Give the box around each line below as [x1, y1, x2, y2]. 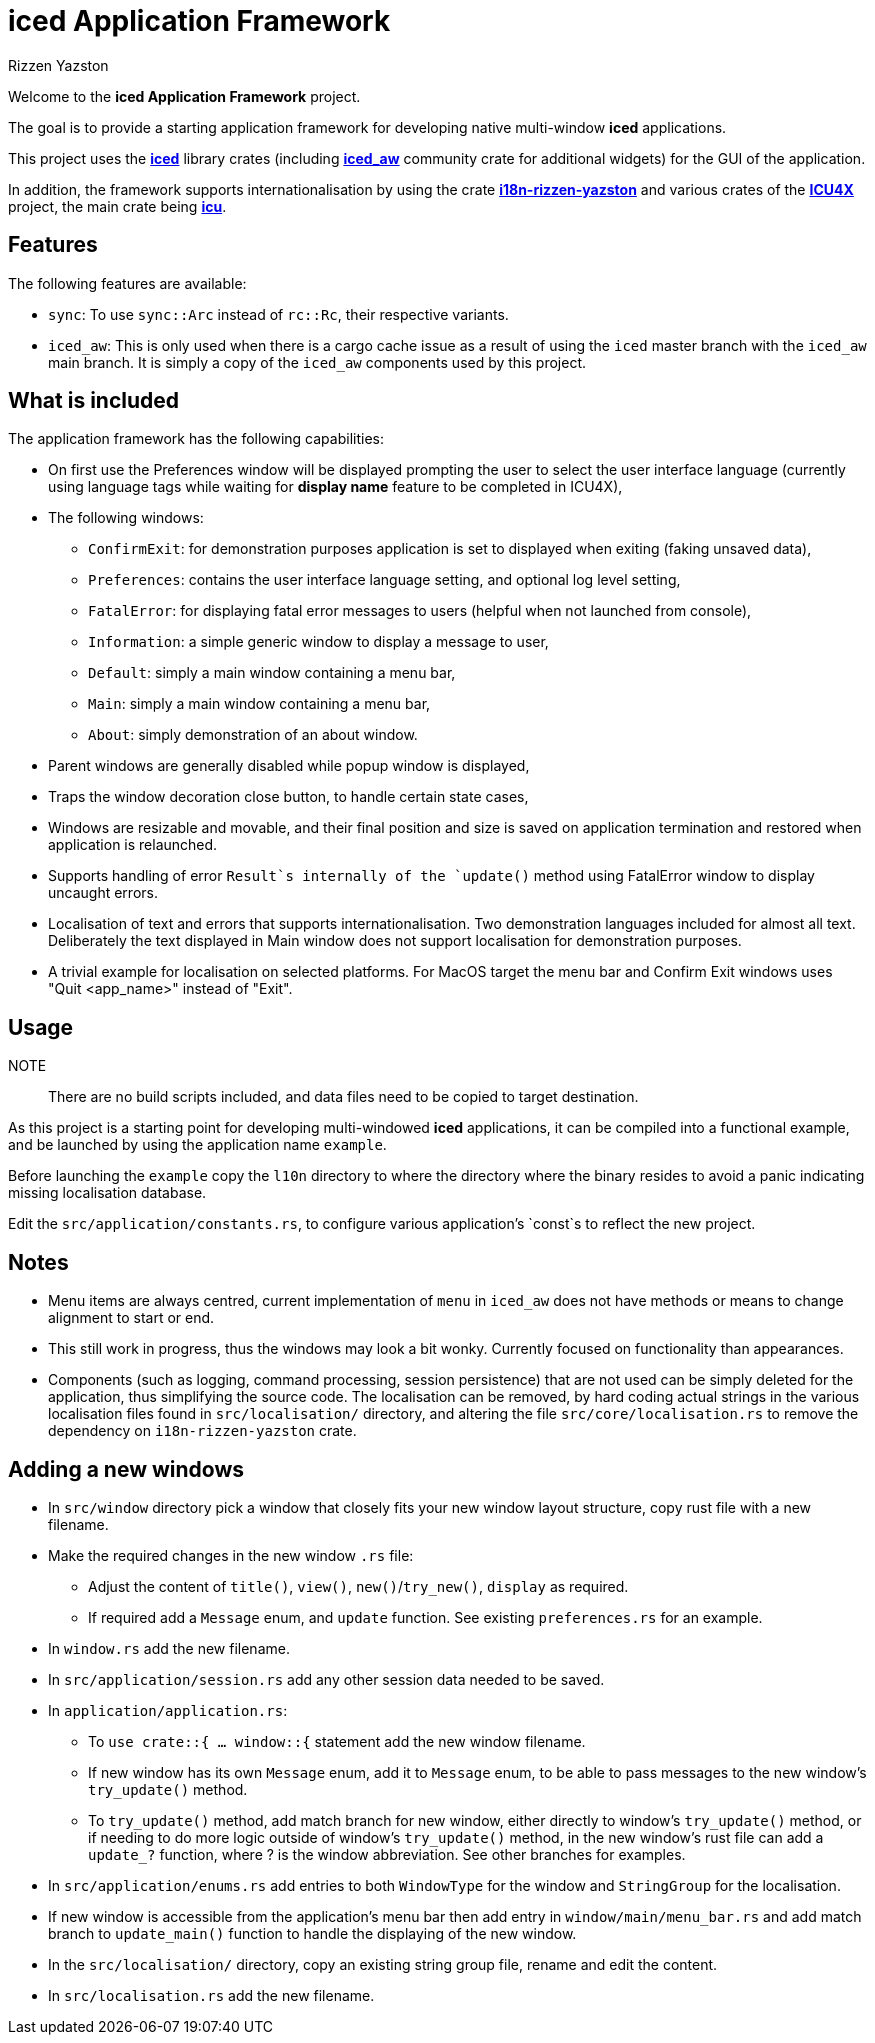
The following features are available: [8, 274, 247, 292]
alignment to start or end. [48, 1309, 215, 1327]
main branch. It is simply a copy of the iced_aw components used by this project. [48, 353, 587, 371]
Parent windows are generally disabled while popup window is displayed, [48, 757, 530, 775]
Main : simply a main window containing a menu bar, [88, 695, 431, 713]
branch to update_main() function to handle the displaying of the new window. [48, 1924, 577, 1942]
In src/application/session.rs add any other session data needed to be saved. [48, 1670, 605, 1688]
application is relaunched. [48, 836, 218, 854]
